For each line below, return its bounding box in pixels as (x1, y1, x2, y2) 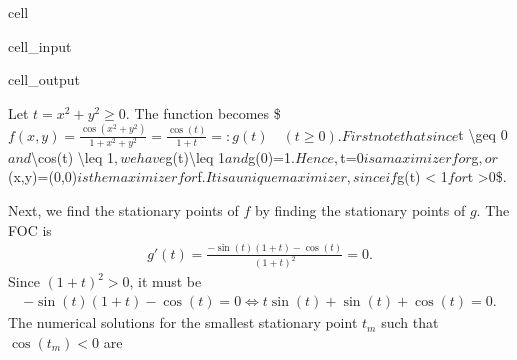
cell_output (8, 69, 80, 90)
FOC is (8, 219, 52, 240)
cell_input (8, 35, 72, 56)
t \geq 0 (458, 124, 508, 145)
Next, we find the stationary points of (8, 200, 239, 221)
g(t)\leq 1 (165, 146, 226, 167)
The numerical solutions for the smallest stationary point (8, 312, 358, 333)
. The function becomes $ (125, 102, 281, 123)
